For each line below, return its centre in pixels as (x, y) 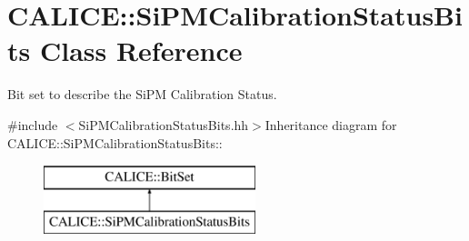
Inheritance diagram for (331, 124)
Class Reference (141, 50)
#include (33, 124)
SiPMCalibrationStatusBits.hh (164, 124)
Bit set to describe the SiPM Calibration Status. (142, 94)
